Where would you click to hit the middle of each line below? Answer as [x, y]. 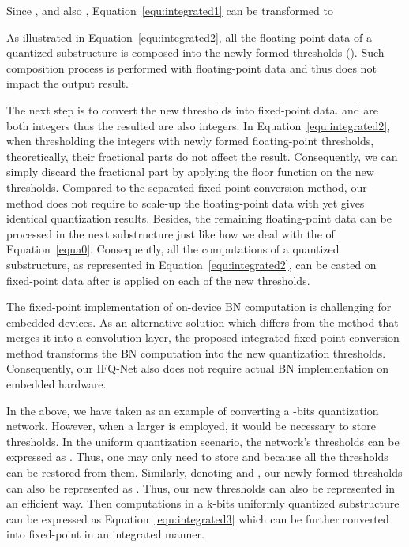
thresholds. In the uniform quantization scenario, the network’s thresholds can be [203, 441]
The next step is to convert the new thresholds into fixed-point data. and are [192, 109]
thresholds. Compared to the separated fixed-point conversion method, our [187, 187]
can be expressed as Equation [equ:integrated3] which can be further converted [198, 518]
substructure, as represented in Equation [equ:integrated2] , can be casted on [191, 264]
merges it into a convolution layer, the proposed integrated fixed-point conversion [203, 337]
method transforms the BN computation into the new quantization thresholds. [196, 352]
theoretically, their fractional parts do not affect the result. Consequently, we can [202, 156]
